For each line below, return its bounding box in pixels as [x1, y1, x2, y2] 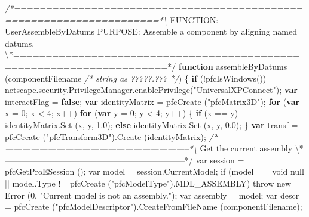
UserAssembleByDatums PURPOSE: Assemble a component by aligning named [5, 25, 297, 38]
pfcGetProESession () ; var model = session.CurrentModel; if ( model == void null [5, 165, 304, 178]
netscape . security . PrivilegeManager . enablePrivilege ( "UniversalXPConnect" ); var [5, 83, 298, 96]
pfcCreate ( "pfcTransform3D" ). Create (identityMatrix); [5, 130, 206, 142]
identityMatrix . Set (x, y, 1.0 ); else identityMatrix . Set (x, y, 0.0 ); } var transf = [5, 118, 298, 131]
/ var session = [189, 153, 244, 166]
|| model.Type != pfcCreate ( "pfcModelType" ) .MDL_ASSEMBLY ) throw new [5, 176, 292, 189]
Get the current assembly [200, 142, 293, 154]
